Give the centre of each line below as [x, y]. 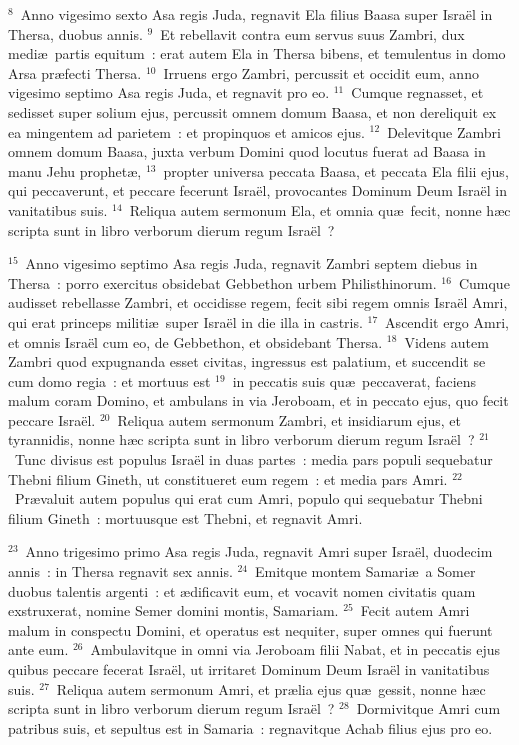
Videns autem [446, 341]
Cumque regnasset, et [417, 92]
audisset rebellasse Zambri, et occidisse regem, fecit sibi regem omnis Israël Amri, [258, 302]
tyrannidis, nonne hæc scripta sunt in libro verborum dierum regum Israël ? [241, 439]
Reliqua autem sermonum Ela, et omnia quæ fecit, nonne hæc [320, 209]
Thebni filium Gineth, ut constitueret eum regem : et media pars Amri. [228, 478]
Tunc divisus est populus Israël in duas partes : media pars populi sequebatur [253, 459]
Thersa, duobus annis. [75, 33]
